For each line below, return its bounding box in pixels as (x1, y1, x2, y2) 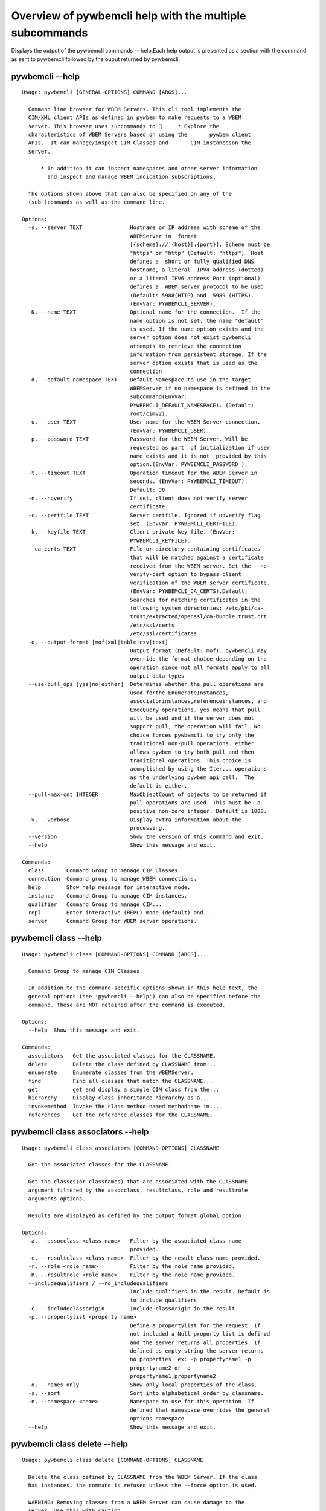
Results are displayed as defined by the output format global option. (28, 1212, 245, 1219)
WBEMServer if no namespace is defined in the (130, 384, 270, 392)
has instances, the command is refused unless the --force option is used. (28, 1482, 258, 1489)
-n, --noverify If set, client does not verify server (28, 494, 248, 502)
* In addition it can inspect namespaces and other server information (40, 165, 258, 172)
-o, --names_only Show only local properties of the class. (28, 1381, 258, 1388)
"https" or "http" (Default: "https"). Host (130, 250, 264, 256)
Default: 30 (130, 487, 165, 493)
